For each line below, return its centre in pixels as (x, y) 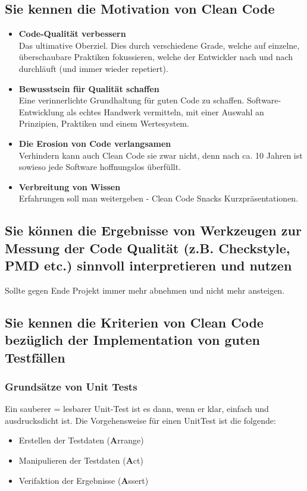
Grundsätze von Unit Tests (71, 386)
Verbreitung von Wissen (70, 186)
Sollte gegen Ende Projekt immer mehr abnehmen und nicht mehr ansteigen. (145, 290)
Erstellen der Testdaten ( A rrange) (81, 440)
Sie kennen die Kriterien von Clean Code (134, 322)
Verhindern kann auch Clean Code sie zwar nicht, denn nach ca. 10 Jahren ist (161, 155)
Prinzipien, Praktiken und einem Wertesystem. (104, 123)
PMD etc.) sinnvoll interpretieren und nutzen (148, 265)
